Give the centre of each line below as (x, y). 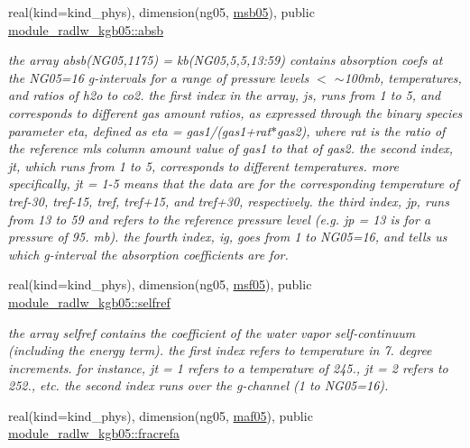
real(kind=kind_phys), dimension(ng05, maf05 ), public (161, 415)
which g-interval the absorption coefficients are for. (148, 254)
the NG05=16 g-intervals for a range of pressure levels (159, 77)
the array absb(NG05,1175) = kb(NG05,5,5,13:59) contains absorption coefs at (226, 60)
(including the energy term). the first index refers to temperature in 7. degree (220, 350)
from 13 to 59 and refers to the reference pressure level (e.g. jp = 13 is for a (220, 219)
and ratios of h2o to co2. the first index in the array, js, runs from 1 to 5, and (225, 95)
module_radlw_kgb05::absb (86, 29)
